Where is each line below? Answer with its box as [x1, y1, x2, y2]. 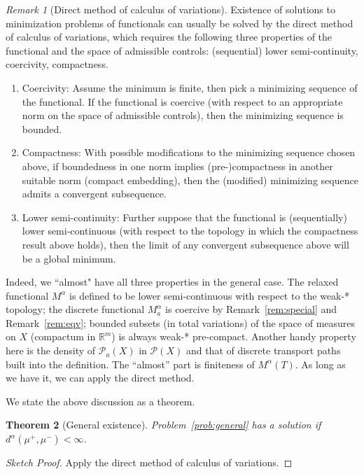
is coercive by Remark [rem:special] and [165, 302, 337, 316]
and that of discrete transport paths [185, 343, 341, 358]
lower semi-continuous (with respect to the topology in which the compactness [22, 223, 358, 238]
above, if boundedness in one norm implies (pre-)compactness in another [22, 158, 333, 173]
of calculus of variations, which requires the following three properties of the [6, 29, 332, 44]
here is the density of [6, 343, 96, 358]
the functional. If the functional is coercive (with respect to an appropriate [22, 94, 343, 109]
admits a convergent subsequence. [22, 186, 167, 201]
